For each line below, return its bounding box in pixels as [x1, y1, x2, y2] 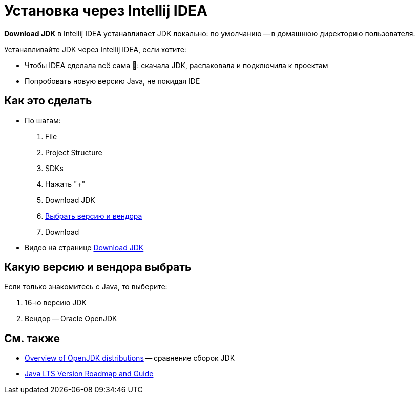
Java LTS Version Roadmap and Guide [25, 369, 154, 379]
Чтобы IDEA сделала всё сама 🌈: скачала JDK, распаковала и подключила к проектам [25, 60, 328, 70]
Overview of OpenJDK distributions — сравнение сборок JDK [25, 353, 235, 363]
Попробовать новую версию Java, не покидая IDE [25, 76, 200, 86]
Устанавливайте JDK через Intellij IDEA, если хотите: [4, 45, 186, 54]
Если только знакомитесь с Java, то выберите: [4, 282, 167, 291]
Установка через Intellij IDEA [4, 2, 207, 19]
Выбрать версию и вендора [45, 211, 142, 220]
